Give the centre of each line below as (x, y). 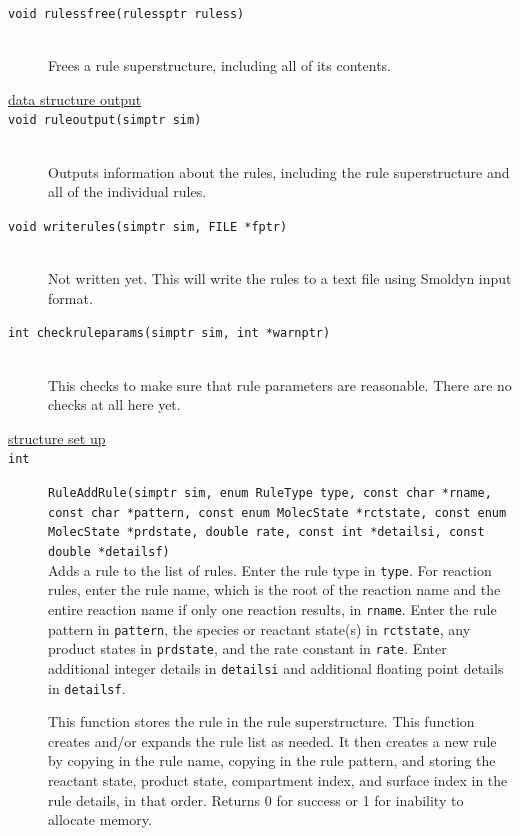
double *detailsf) (109, 551)
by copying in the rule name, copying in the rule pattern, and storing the (272, 760)
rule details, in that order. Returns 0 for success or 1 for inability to (256, 799)
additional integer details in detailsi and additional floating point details (276, 667)
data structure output (75, 98)
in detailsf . (87, 687)
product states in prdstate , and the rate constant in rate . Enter (247, 648)
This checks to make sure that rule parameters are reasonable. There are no (280, 384)
